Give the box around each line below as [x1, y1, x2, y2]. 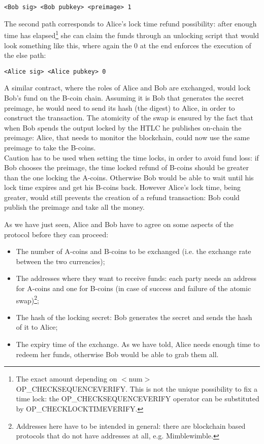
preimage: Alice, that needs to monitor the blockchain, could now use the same [4, 132, 250, 143]
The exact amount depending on [16, 373, 117, 384]
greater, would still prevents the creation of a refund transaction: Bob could [4, 192, 240, 202]
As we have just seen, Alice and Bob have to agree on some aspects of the [4, 219, 234, 230]
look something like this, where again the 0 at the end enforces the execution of [4, 40, 251, 50]
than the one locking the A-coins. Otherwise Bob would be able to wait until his [4, 172, 254, 182]
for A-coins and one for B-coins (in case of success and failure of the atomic [16, 283, 251, 294]
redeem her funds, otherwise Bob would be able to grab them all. [16, 348, 219, 359]
